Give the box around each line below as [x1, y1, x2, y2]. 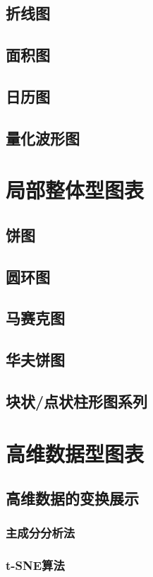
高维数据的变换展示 [6, 487, 139, 509]
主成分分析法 [6, 524, 75, 542]
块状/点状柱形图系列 [6, 390, 148, 412]
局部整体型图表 [6, 175, 145, 204]
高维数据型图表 [6, 438, 145, 467]
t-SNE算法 [6, 556, 65, 574]
